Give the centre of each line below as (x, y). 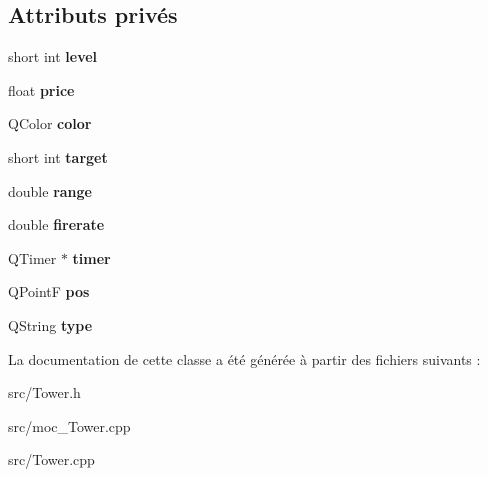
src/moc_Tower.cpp (69, 425)
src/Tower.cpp (51, 459)
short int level (53, 56)
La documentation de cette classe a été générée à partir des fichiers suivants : (244, 358)
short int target (58, 156)
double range (50, 190)
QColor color (50, 123)
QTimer (32, 257)
